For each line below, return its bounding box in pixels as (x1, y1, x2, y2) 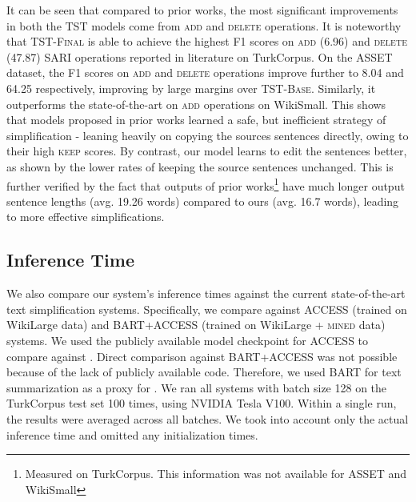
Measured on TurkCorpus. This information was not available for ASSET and (25, 465, 407, 482)
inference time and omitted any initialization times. (6, 426, 258, 443)
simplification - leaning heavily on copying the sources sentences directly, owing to (6, 127, 409, 143)
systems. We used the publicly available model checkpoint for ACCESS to (6, 331, 369, 348)
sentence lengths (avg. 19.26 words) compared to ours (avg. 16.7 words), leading (6, 192, 399, 209)
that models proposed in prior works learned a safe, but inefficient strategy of (6, 111, 386, 128)
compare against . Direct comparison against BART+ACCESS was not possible (6, 347, 398, 364)
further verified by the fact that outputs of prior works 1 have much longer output (6, 175, 405, 194)
